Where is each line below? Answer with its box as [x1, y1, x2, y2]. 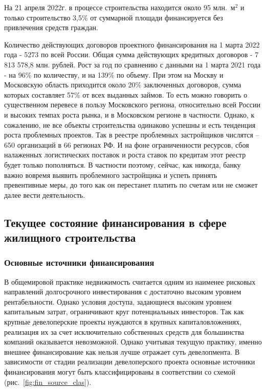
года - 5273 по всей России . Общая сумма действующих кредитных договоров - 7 [4, 49, 259, 60]
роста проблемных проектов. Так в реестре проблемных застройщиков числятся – [4, 129, 259, 140]
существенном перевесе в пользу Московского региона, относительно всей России [4, 99, 260, 110]
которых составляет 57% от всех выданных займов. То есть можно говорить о [4, 89, 248, 100]
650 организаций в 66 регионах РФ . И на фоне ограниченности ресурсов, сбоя [4, 139, 249, 150]
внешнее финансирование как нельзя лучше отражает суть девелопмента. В [4, 346, 240, 357]
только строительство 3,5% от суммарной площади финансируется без [4, 12, 223, 22]
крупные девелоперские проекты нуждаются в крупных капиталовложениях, [4, 316, 242, 327]
